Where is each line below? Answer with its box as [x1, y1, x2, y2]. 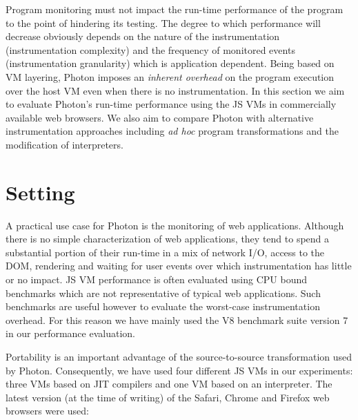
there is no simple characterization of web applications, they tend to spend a [6, 231, 330, 246]
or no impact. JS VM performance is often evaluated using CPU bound [6, 272, 308, 287]
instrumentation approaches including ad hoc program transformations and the [6, 124, 339, 138]
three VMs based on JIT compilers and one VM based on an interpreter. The [6, 376, 332, 391]
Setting [6, 178, 75, 206]
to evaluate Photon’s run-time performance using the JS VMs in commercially [6, 97, 337, 111]
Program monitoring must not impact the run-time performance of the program [6, 2, 344, 16]
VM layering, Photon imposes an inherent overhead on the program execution [6, 69, 335, 84]
